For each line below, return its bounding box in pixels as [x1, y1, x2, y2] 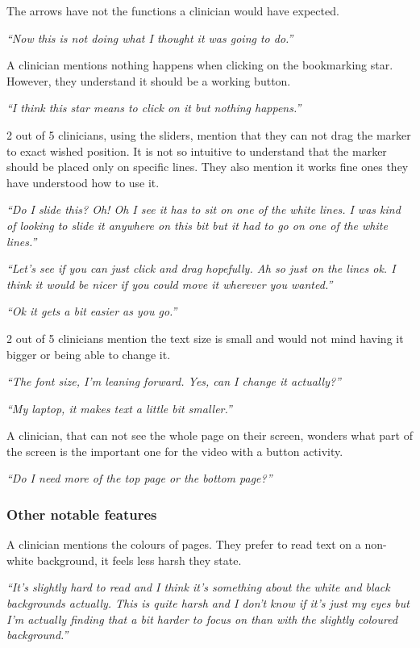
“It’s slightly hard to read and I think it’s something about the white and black [6, 579, 390, 596]
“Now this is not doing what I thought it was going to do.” [6, 29, 293, 46]
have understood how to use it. [6, 173, 160, 190]
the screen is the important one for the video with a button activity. [6, 442, 343, 459]
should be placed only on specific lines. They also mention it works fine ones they [6, 158, 409, 175]
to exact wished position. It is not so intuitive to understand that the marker [6, 142, 387, 159]
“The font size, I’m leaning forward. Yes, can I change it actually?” [6, 373, 341, 390]
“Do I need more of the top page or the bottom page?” [6, 470, 272, 487]
